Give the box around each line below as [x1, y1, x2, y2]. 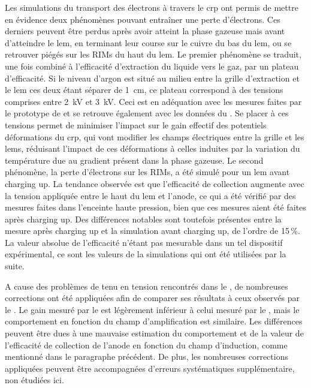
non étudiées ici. [5, 374, 64, 386]
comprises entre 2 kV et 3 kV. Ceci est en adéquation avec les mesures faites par [5, 95, 302, 107]
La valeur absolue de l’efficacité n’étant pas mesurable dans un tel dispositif [5, 236, 283, 248]
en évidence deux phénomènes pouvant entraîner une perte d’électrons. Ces [5, 13, 280, 25]
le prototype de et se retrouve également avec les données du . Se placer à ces [5, 107, 289, 119]
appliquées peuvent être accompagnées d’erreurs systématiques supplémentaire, [5, 362, 295, 374]
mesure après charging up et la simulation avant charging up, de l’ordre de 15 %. [5, 224, 300, 237]
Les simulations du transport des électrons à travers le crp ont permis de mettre [5, 1, 298, 13]
